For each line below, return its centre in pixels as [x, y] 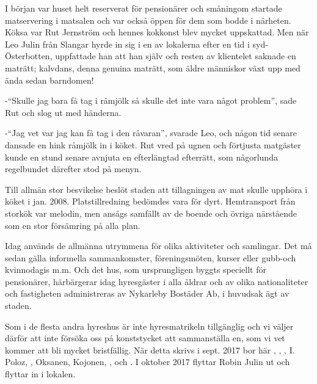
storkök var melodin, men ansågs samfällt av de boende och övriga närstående [151, 213]
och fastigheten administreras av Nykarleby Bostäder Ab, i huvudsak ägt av [147, 293]
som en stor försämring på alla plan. [73, 225]
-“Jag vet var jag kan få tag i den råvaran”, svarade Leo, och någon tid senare [151, 133]
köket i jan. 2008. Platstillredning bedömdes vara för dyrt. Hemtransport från [150, 201]
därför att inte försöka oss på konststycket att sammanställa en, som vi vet [145, 338]
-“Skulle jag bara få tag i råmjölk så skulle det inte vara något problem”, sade [151, 100]
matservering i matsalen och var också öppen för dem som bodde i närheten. [148, 20]
